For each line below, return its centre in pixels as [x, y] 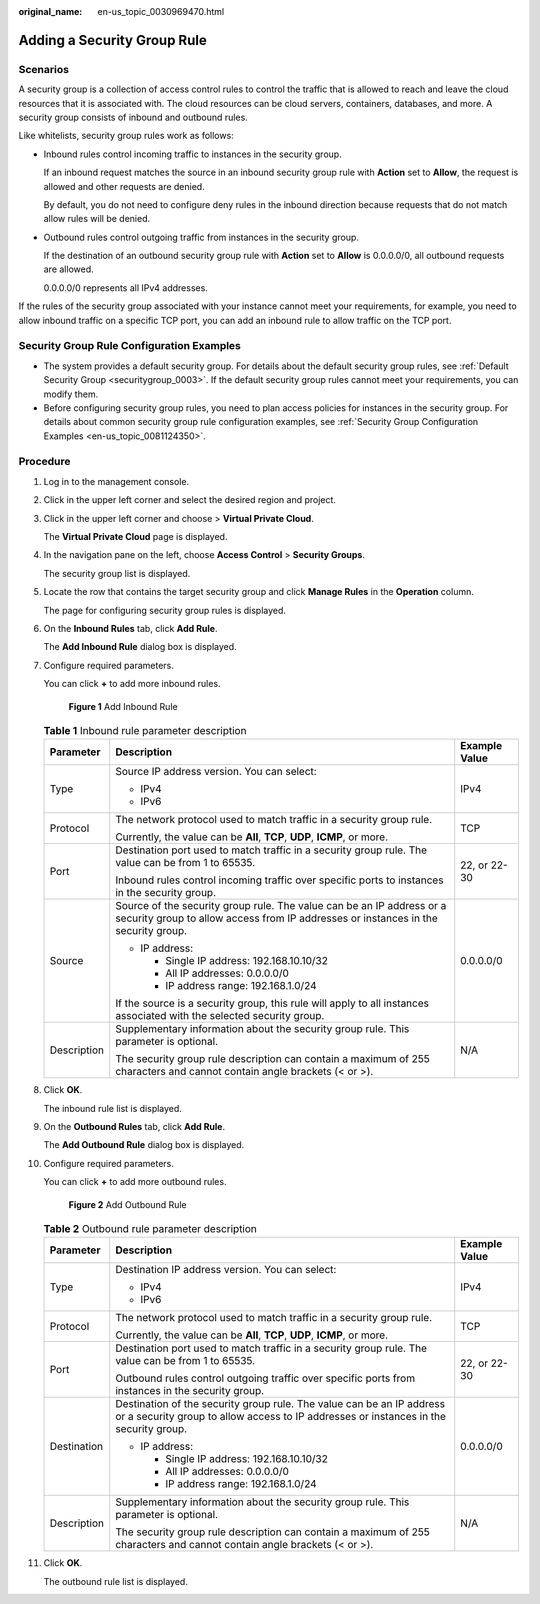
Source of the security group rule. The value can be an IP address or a [281, 906]
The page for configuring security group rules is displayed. [165, 610]
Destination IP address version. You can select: [226, 1270]
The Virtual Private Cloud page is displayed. [135, 537]
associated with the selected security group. [220, 1016]
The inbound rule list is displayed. [112, 1108]
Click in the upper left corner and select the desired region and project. [190, 500]
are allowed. [68, 269]
